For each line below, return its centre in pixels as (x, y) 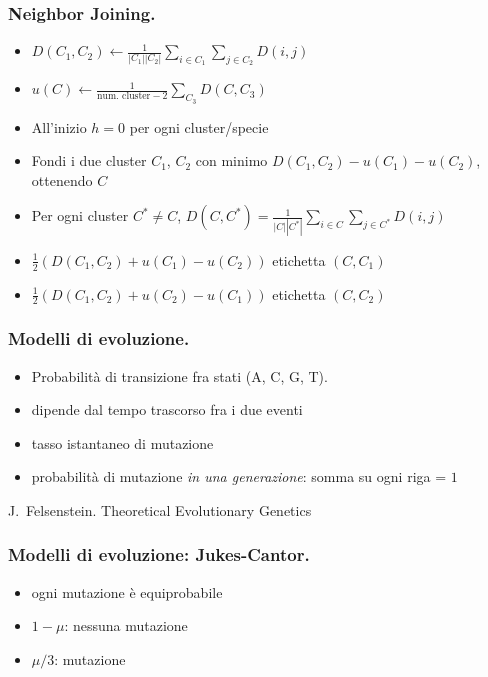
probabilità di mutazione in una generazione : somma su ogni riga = (239, 476)
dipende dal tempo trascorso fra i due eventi (167, 409)
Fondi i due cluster (89, 160)
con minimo (231, 160)
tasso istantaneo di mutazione (122, 442)
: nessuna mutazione (126, 625)
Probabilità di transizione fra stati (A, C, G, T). (179, 375)
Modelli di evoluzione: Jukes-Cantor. (159, 554)
